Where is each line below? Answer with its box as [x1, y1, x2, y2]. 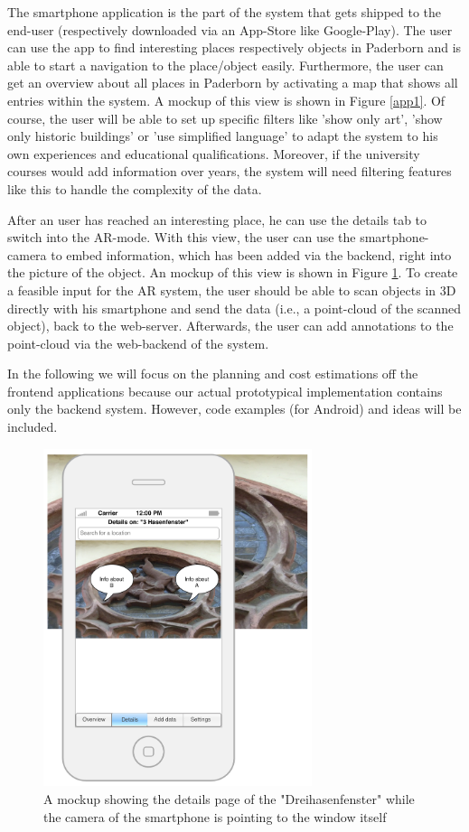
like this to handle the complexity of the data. [7, 179, 262, 198]
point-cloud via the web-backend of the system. [7, 333, 269, 352]
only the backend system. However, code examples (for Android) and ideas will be [7, 399, 462, 418]
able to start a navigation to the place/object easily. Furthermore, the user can [7, 55, 444, 74]
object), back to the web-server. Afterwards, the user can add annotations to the [7, 316, 454, 335]
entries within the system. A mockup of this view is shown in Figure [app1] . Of [7, 90, 446, 109]
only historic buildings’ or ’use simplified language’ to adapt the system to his [7, 126, 438, 145]
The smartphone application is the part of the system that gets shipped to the [7, 3, 442, 21]
